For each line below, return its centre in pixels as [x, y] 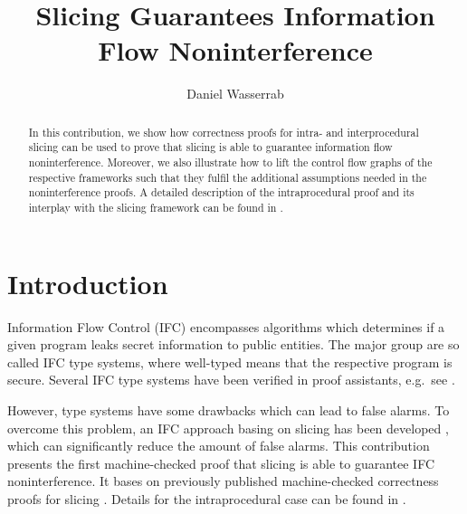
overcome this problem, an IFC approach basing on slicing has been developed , [228, 428]
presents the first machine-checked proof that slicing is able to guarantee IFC [221, 463]
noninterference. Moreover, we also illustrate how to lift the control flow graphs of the [230, 162]
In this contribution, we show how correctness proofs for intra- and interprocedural [224, 132]
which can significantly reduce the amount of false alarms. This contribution [219, 446]
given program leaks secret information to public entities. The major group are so [233, 344]
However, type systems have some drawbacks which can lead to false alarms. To [229, 409]
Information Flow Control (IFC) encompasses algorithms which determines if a [226, 326]
